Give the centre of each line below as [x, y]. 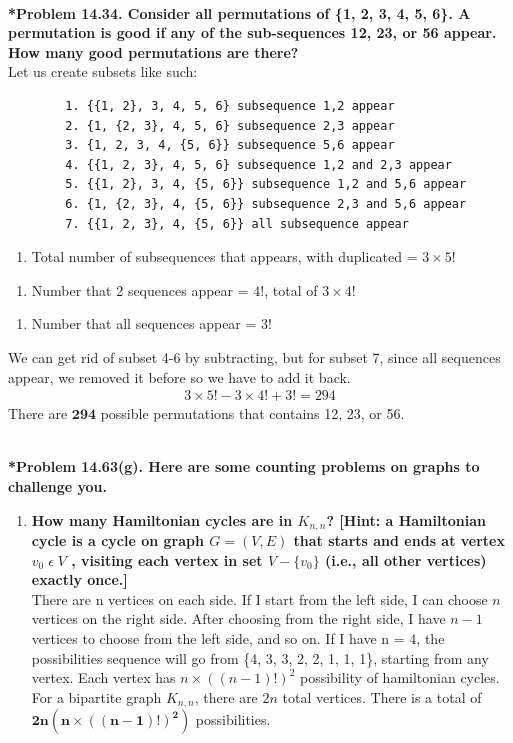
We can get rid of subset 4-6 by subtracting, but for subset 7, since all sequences [254, 356]
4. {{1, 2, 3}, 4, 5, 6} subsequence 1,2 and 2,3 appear [258, 164]
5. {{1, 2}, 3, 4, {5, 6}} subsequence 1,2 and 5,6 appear [266, 184]
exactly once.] [79, 579]
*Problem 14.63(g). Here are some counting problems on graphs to [244, 466]
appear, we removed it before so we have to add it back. [179, 376]
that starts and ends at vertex [399, 539]
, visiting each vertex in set [167, 559]
